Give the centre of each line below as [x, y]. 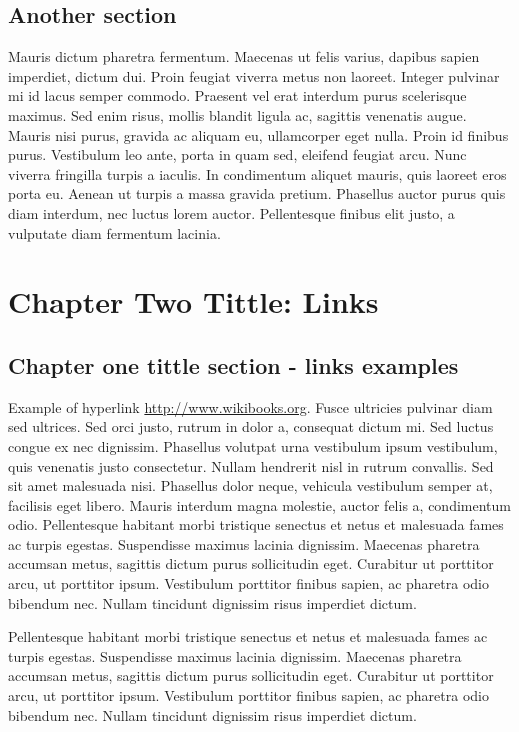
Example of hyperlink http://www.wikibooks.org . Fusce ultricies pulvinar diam [250, 406]
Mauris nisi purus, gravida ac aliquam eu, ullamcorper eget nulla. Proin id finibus [258, 134]
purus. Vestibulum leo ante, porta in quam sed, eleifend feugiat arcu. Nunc [237, 154]
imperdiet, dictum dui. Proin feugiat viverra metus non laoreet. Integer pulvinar [254, 75]
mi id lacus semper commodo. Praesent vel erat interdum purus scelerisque [237, 95]
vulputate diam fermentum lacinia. [114, 232]
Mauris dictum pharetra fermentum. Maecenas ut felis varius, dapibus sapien [244, 56]
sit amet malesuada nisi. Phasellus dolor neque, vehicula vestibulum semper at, [250, 485]
